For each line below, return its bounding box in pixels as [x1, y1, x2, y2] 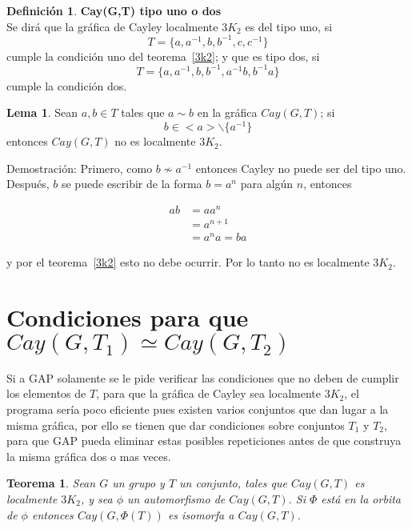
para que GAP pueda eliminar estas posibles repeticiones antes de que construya [6, 432, 402, 449]
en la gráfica [197, 104, 258, 121]
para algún [240, 175, 294, 192]
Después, [6, 175, 50, 192]
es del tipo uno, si [245, 18, 333, 34]
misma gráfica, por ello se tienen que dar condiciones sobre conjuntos [6, 416, 345, 433]
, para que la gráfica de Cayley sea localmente [96, 385, 322, 402]
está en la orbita [321, 491, 401, 507]
